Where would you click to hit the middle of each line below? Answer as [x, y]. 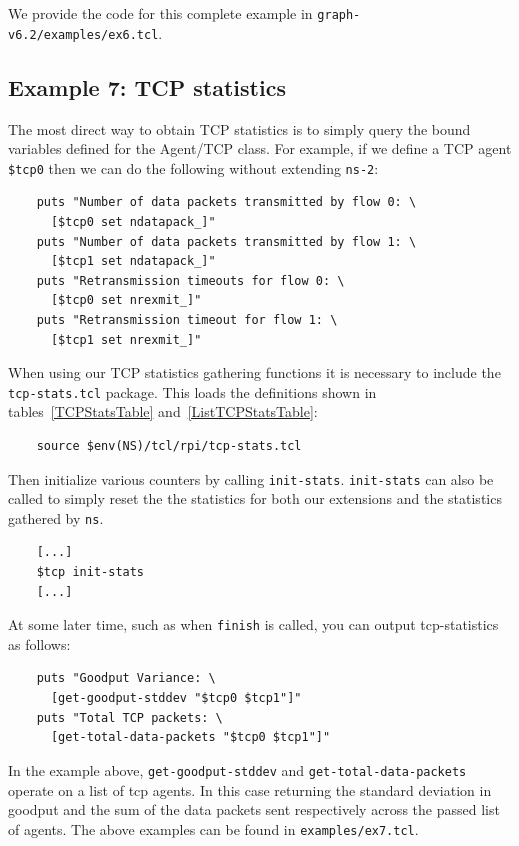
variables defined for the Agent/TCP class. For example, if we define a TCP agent [260, 148]
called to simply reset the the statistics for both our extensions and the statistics [255, 498]
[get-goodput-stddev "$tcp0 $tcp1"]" [176, 698]
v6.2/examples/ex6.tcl [83, 34]
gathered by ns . [56, 517]
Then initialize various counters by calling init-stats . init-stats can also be [251, 478]
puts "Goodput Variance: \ [126, 678]
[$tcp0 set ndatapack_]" [133, 221]
